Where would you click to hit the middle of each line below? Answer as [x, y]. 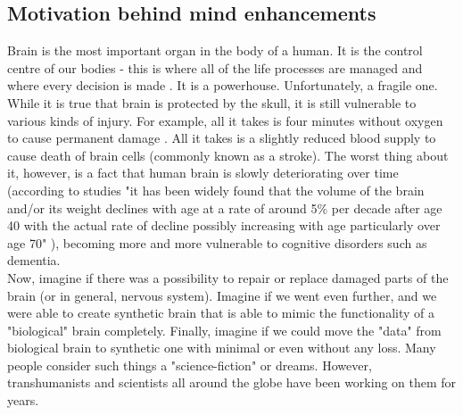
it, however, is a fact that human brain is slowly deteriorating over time [203, 173]
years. [23, 400]
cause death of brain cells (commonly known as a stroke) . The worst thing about [228, 155]
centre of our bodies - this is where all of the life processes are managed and [215, 67]
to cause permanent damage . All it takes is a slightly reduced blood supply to [222, 138]
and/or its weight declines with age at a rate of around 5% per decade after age [225, 207]
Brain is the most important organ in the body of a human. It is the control [215, 50]
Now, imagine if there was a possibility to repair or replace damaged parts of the [228, 277]
